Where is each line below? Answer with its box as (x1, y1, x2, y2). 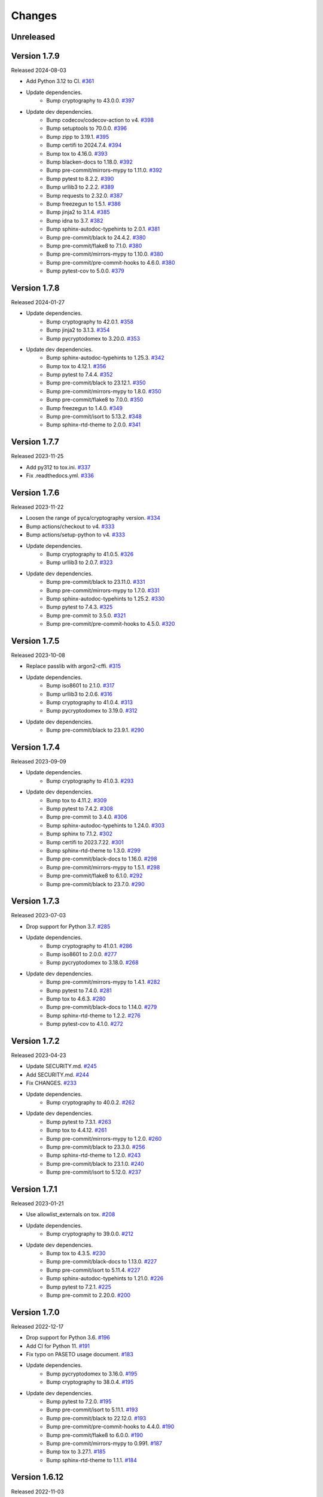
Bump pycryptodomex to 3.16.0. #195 (46, 1370, 138, 1377)
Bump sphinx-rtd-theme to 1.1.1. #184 (46, 1456, 137, 1463)
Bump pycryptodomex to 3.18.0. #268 (46, 959, 139, 966)
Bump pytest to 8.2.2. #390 (46, 175, 114, 182)
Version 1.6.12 (11, 1472, 64, 1482)
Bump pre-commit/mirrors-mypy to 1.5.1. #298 (46, 863, 160, 871)
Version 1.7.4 (11, 742, 60, 752)
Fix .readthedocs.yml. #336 (26, 472, 94, 479)
